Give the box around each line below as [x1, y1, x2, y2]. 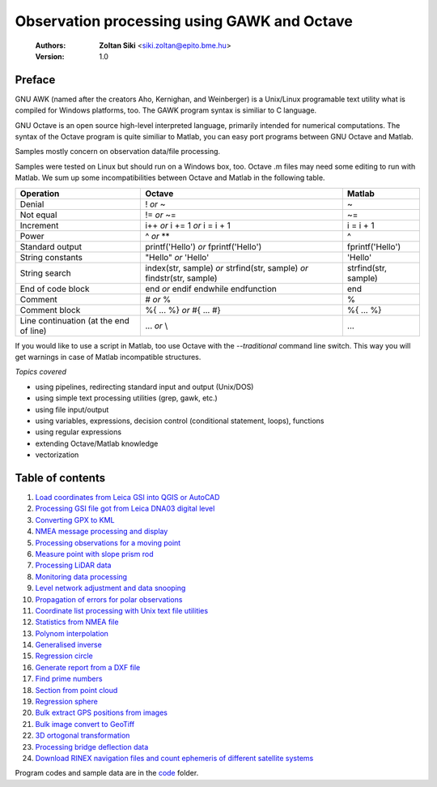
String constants [19, 251, 83, 263]
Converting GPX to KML [35, 515, 115, 524]
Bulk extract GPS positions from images [35, 708, 168, 717]
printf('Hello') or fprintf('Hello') [145, 241, 262, 252]
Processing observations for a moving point [35, 537, 181, 547]
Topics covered [15, 367, 67, 377]
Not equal [19, 209, 57, 220]
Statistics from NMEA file [35, 617, 119, 627]
